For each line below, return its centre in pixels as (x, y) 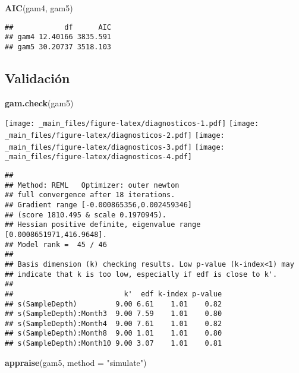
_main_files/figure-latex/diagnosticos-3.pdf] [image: (115, 147)
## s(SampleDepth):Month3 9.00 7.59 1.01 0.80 (114, 314)
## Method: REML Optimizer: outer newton (92, 185)
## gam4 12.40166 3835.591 (58, 37)
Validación (37, 78)
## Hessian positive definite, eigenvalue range (103, 225)
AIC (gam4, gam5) (39, 8)
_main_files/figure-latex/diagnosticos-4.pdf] (98, 157)
